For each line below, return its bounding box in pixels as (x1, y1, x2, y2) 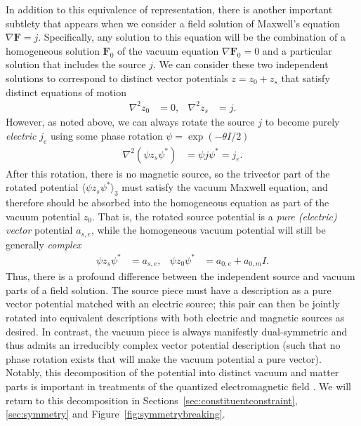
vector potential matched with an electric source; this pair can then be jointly (6, 296, 340, 311)
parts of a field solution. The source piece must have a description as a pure (6, 282, 332, 297)
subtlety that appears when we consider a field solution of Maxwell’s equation (6, 15, 341, 30)
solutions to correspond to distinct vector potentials (6, 70, 228, 85)
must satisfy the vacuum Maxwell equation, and (122, 180, 328, 194)
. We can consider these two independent (152, 57, 329, 72)
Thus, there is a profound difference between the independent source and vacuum (6, 269, 355, 284)
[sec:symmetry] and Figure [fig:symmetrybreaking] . (6, 406, 225, 421)
